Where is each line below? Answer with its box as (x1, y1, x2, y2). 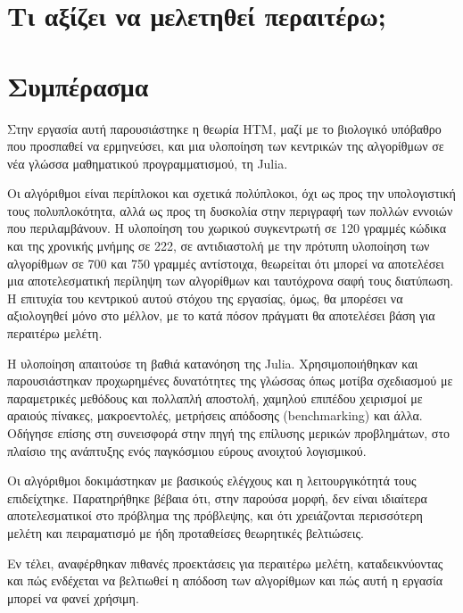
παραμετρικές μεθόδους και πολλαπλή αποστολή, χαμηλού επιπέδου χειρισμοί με (7, 388, 423, 407)
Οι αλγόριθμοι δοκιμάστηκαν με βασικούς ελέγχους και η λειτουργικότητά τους (7, 471, 417, 490)
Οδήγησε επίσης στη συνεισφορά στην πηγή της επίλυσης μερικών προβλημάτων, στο (7, 424, 451, 442)
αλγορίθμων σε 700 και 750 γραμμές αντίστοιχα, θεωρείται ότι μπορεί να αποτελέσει (7, 253, 444, 272)
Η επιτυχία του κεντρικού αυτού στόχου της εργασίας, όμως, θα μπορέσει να (7, 288, 403, 307)
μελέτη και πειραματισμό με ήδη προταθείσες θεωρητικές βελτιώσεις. (7, 523, 364, 542)
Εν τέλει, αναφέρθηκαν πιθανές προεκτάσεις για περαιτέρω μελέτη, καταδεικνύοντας (7, 553, 443, 572)
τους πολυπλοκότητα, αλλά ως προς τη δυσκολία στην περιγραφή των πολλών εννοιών (7, 201, 453, 220)
